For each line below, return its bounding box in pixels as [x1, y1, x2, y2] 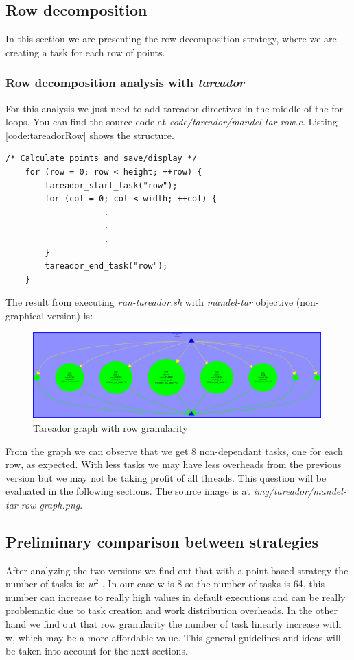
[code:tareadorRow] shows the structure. [5, 127, 174, 142]
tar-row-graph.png [5, 497, 80, 511]
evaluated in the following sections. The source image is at [5, 484, 250, 498]
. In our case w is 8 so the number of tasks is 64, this [102, 576, 324, 591]
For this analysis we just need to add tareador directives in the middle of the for [5, 101, 343, 115]
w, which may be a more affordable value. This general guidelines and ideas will [5, 630, 341, 644]
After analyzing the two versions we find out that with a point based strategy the [5, 563, 349, 577]
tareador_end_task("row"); [45, 261, 168, 271]
